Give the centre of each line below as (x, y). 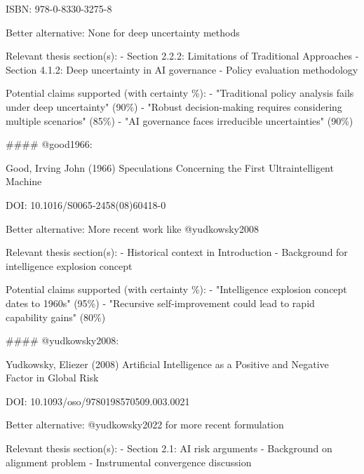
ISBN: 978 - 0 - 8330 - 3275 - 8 (59, 8)
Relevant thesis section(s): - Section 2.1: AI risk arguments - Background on (169, 448)
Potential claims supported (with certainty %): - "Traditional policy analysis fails (180, 93)
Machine (24, 181)
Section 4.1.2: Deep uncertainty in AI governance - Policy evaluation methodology (182, 69)
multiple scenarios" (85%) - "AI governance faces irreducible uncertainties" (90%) (180, 120)
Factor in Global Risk (52, 378)
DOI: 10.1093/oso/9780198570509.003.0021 (98, 401)
